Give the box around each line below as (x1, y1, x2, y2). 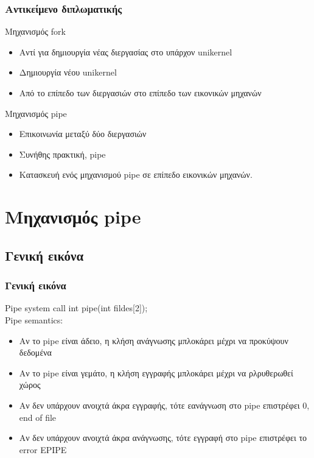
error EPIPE (19, 443, 67, 456)
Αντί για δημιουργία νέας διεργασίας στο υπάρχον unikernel (19, 45, 232, 58)
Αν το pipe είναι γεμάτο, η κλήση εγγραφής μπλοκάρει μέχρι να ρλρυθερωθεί (19, 366, 293, 379)
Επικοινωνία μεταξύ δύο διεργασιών (19, 127, 147, 140)
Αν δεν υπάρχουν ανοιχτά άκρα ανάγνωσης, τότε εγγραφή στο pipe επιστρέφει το (19, 431, 307, 444)
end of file (19, 410, 57, 423)
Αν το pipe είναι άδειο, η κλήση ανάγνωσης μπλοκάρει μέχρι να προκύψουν (19, 334, 288, 347)
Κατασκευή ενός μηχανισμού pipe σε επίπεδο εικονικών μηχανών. (19, 168, 253, 181)
